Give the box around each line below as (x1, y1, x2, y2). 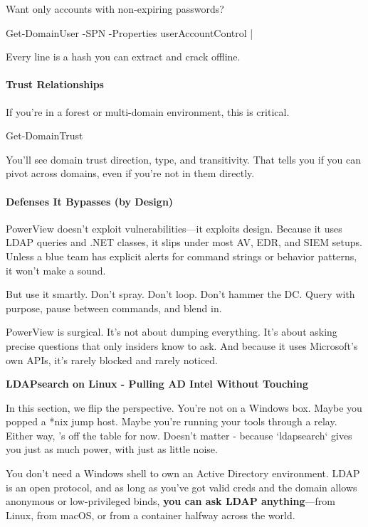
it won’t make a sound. (6, 262, 106, 277)
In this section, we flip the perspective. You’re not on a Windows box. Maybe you (6, 400, 362, 415)
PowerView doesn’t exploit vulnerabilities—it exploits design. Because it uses (6, 220, 342, 235)
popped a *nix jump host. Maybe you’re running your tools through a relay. (6, 414, 337, 429)
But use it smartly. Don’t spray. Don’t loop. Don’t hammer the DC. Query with (6, 287, 355, 302)
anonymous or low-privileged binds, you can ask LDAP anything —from (6, 494, 335, 509)
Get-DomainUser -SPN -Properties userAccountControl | (6, 25, 253, 40)
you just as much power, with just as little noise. (6, 442, 218, 457)
